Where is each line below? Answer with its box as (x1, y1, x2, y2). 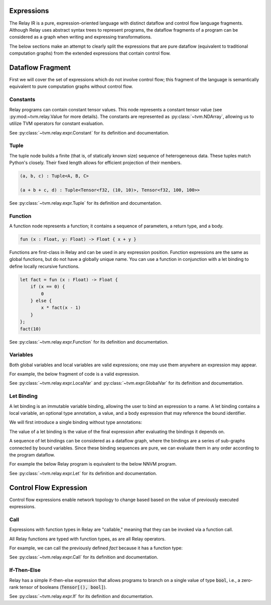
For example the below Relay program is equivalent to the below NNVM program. (9, 461, 177, 467)
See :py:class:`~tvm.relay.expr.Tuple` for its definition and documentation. (9, 200, 162, 206)
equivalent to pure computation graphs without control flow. (9, 83, 133, 90)
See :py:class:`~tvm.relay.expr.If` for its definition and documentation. (9, 593, 154, 599)
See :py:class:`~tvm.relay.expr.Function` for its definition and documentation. (9, 339, 169, 345)
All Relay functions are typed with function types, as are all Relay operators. (9, 536, 166, 542)
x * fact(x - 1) (41, 305, 81, 311)
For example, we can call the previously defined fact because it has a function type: (9, 545, 183, 551)
